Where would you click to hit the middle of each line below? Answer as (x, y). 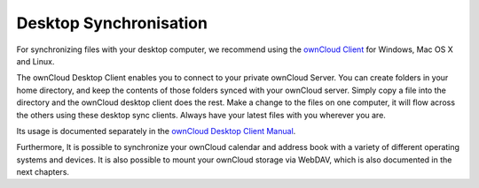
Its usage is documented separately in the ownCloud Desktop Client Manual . (156, 131)
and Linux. (35, 61)
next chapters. (43, 172)
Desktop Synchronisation (112, 23)
